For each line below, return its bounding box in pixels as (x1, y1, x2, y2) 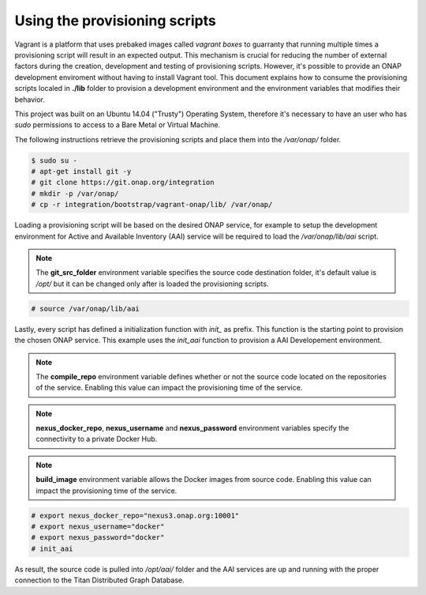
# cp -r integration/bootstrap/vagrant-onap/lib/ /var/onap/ (31, 200, 273, 209)
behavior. (14, 95, 45, 104)
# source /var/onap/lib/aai (31, 304, 140, 313)
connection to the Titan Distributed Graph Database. (14, 575, 185, 585)
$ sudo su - (31, 156, 78, 165)
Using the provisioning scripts (14, 12, 216, 29)
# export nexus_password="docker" (31, 533, 165, 542)
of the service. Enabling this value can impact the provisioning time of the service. (35, 383, 303, 393)
